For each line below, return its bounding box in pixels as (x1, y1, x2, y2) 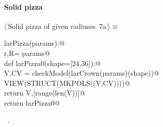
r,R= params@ (4, 47, 50, 58)
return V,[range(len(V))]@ (4, 87, 85, 98)
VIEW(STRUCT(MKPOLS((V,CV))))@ (4, 77, 131, 88)
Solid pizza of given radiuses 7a (8, 20, 107, 31)
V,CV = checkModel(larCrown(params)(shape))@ (4, 68, 159, 78)
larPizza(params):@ (4, 38, 65, 48)
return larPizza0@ (4, 97, 60, 108)
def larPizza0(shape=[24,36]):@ (4, 57, 101, 68)
